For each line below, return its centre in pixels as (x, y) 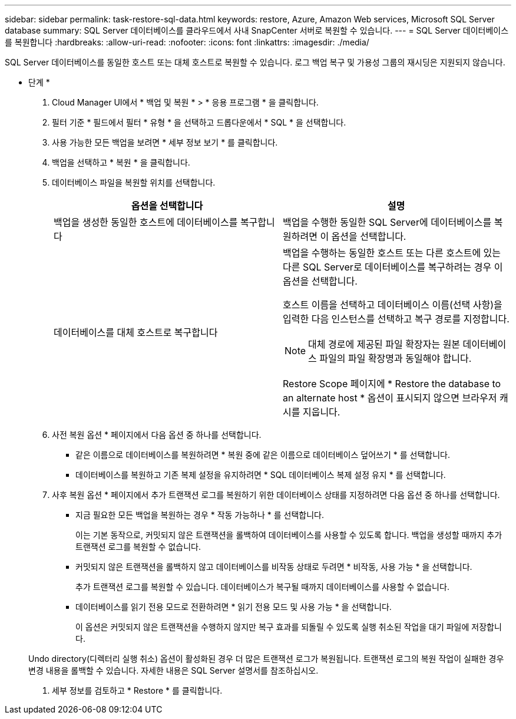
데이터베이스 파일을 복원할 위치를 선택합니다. (134, 182)
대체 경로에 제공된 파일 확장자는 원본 (384, 344)
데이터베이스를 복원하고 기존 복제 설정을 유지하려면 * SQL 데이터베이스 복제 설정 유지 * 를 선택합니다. (261, 475)
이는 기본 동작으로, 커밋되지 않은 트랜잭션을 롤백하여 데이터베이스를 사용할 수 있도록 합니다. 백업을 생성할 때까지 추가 (289, 535)
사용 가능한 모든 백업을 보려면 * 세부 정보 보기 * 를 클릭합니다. (165, 142)
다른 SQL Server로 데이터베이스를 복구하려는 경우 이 (393, 267)
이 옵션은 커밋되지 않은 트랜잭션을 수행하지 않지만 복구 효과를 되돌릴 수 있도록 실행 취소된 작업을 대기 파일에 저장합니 (289, 627)
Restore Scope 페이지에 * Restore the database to (392, 384)
